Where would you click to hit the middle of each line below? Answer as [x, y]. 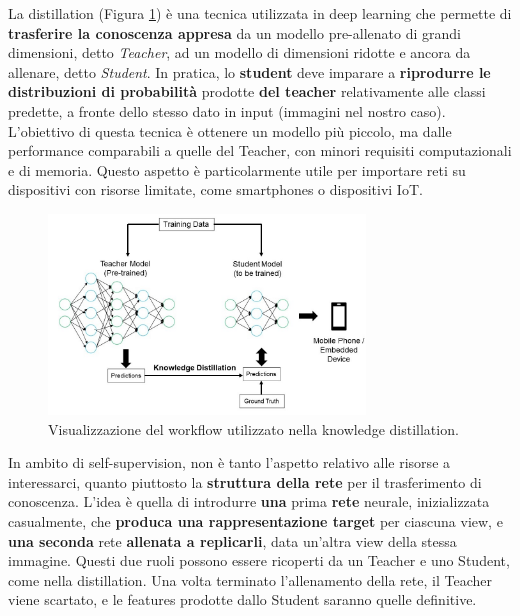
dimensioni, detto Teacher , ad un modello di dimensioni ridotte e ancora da [239, 52]
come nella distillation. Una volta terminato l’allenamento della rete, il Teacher [250, 579]
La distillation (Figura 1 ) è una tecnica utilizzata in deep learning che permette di [260, 13]
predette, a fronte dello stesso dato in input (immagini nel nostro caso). [227, 110]
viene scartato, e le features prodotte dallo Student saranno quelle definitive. [242, 599]
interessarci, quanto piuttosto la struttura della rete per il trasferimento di [245, 481]
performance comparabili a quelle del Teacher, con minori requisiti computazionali [260, 150]
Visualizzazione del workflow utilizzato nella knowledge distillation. [253, 428]
